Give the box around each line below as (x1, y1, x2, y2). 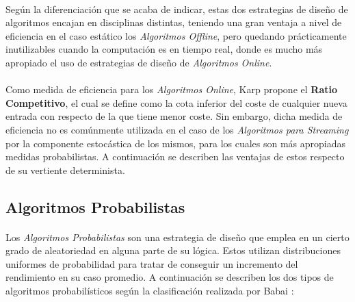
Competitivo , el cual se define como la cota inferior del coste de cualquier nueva (5, 95, 347, 110)
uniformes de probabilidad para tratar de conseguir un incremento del (5, 256, 298, 270)
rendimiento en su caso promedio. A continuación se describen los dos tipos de (5, 270, 334, 284)
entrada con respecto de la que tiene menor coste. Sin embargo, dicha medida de (5, 109, 343, 123)
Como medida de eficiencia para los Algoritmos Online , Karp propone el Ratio (5, 82, 337, 97)
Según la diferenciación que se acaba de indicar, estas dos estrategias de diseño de (5, 1, 348, 16)
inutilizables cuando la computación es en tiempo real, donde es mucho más (5, 42, 323, 56)
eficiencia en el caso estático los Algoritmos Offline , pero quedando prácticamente (5, 28, 347, 42)
